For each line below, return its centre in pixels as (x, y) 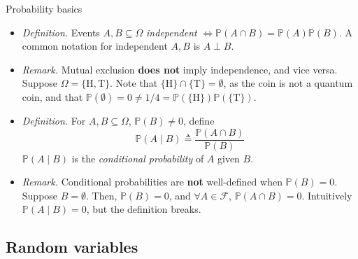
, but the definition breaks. (144, 209)
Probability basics (44, 8)
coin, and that (52, 96)
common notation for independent (95, 46)
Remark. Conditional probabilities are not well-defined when (152, 182)
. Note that (134, 83)
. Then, (102, 195)
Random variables (72, 247)
